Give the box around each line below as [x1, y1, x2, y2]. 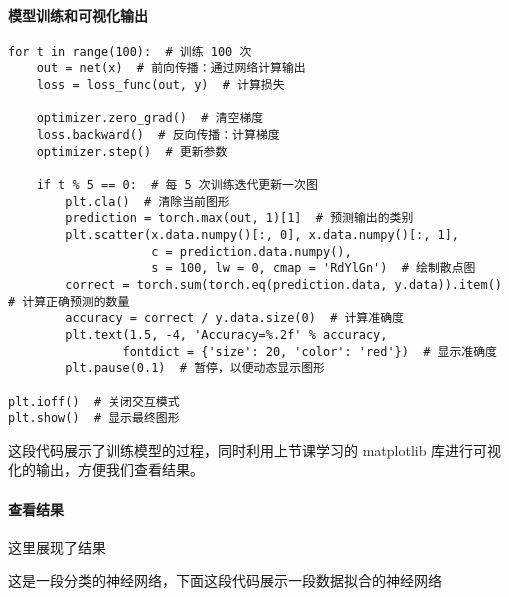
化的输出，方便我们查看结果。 [8, 459, 204, 480]
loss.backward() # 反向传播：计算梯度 [36, 128, 280, 143]
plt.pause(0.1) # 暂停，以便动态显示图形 [65, 361, 325, 376]
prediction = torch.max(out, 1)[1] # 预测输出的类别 [65, 211, 414, 226]
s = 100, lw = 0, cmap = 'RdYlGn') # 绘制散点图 [151, 261, 476, 276]
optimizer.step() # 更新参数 [36, 144, 228, 159]
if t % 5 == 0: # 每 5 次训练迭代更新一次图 [36, 178, 318, 193]
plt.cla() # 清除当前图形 [65, 194, 230, 209]
